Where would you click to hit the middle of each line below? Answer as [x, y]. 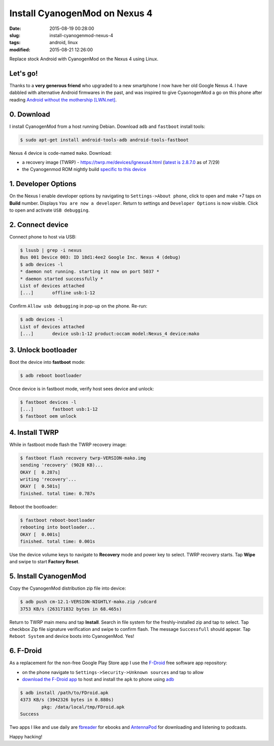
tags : [15, 43]
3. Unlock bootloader [43, 350]
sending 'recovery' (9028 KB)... [62, 465]
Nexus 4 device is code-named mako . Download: [60, 153]
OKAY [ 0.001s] [40, 534]
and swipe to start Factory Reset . [44, 562]
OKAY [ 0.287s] [40, 472]
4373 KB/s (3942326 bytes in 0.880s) [67, 700]
